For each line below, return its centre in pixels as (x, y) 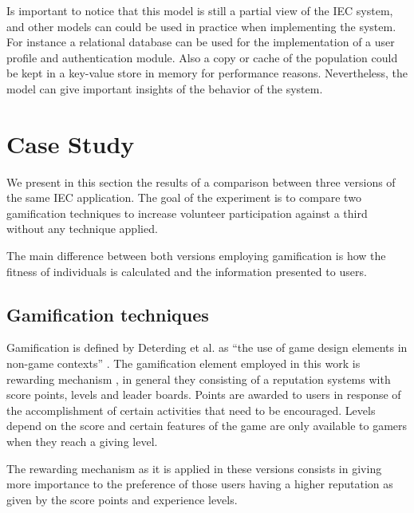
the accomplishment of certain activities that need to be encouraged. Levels (191, 410)
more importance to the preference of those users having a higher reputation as (200, 484)
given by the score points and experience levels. (122, 499)
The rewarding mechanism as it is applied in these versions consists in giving (194, 468)
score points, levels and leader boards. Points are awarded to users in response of (204, 395)
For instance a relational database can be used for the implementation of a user (201, 42)
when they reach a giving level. (82, 442)
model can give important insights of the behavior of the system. (165, 88)
